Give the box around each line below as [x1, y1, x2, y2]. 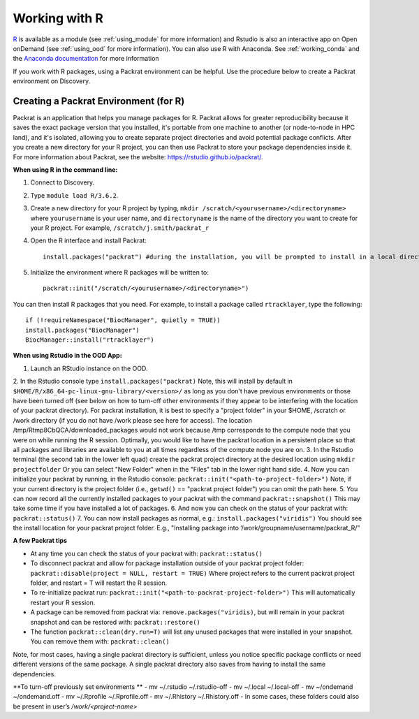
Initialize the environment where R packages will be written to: [30, 268, 209, 277]
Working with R [13, 10, 104, 26]
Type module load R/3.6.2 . [30, 191, 119, 199]
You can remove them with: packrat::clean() [30, 637, 170, 646]
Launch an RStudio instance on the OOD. [30, 364, 148, 372]
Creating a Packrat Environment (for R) [13, 95, 185, 107]
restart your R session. [30, 598, 96, 607]
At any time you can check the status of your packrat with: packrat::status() [30, 549, 263, 558]
